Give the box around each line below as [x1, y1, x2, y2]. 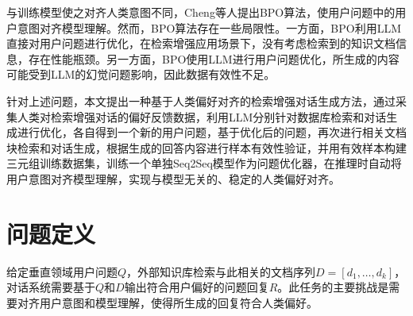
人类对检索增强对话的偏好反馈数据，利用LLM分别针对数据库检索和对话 [17, 108, 387, 125]
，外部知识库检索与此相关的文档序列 [126, 263, 316, 279]
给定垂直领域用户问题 [6, 263, 118, 279]
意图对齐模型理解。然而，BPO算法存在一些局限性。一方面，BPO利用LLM [17, 19, 402, 36]
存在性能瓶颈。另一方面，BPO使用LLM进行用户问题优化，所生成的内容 [28, 50, 399, 67]
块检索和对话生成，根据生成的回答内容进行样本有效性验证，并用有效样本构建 [6, 139, 407, 156]
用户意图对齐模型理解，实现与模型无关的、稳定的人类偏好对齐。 [6, 170, 340, 187]
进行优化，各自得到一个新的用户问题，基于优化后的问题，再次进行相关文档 [17, 124, 407, 141]
